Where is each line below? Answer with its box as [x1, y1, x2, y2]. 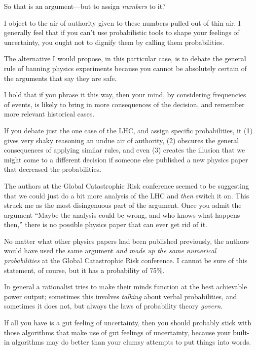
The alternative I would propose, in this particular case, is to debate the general [4, 53, 246, 64]
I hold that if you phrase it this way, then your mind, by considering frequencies [4, 89, 246, 100]
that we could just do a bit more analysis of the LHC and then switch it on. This [4, 190, 249, 200]
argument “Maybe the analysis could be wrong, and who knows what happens [4, 209, 240, 220]
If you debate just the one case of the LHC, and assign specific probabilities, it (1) [4, 125, 253, 135]
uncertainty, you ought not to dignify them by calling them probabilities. [4, 37, 224, 47]
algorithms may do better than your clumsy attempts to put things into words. [12, 337, 251, 347]
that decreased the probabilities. [4, 164, 102, 174]
